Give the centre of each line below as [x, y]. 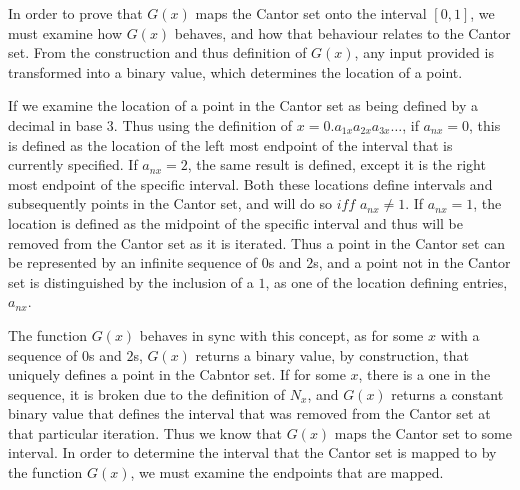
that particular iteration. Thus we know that [145, 432]
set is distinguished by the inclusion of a [131, 281]
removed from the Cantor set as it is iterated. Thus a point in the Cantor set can [257, 242]
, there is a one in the [424, 374]
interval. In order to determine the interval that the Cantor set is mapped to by [252, 452]
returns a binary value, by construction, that [332, 354]
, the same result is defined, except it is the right [336, 164]
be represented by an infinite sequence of [133, 262]
